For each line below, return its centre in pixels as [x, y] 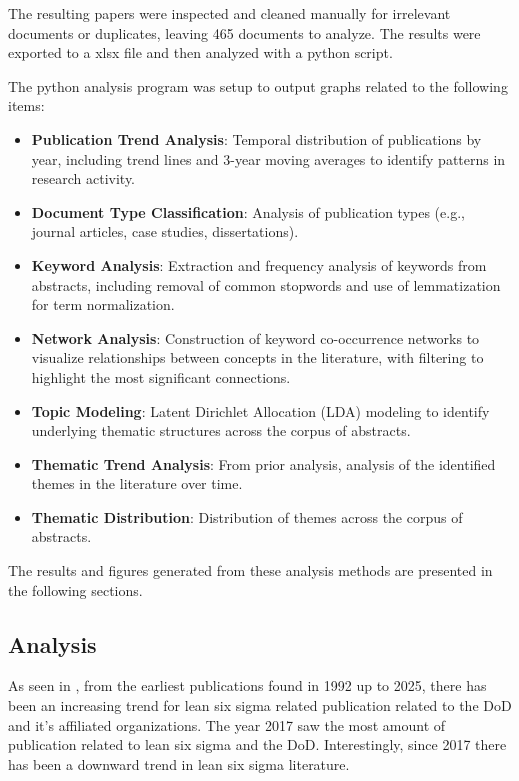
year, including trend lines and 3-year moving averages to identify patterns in [268, 158]
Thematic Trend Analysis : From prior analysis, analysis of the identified [263, 463]
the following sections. [75, 589]
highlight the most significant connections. [161, 376]
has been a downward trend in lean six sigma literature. [179, 763]
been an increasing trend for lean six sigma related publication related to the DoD [260, 705]
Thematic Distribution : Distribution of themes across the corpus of [247, 516]
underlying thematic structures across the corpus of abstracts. [221, 430]
